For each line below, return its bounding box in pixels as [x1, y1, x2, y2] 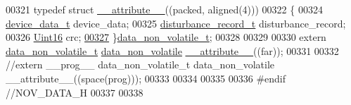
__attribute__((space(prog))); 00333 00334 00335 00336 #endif [6, 70, 286, 85]
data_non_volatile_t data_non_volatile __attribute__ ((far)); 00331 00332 [6, 43, 339, 58]
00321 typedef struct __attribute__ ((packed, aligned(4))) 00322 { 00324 [6, 2, 323, 16]
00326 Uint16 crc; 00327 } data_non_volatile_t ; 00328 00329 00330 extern [6, 30, 326, 44]
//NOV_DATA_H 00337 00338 [6, 85, 143, 99]
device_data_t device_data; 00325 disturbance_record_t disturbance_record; [6, 16, 346, 30]
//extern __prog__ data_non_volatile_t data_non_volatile [6, 57, 275, 72]
